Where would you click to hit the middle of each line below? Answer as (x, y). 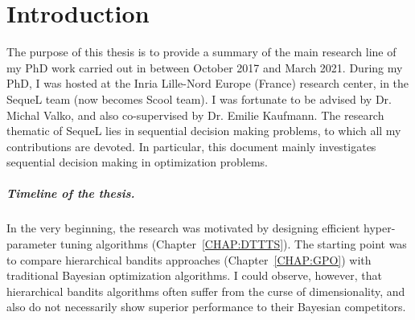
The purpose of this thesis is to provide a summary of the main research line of (201, 52)
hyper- (380, 228)
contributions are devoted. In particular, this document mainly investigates (191, 146)
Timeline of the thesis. (71, 193)
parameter (32, 244)
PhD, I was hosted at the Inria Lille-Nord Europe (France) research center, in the (208, 83)
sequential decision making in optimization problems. (138, 162)
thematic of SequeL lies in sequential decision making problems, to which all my (204, 131)
